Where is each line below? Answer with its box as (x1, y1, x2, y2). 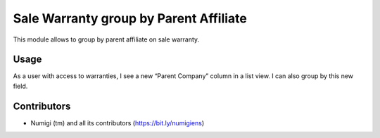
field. (13, 82, 28, 90)
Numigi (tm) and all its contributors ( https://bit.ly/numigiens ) (30, 118, 205, 127)
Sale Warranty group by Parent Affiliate (13, 11, 248, 26)
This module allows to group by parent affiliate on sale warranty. (13, 35, 200, 44)
